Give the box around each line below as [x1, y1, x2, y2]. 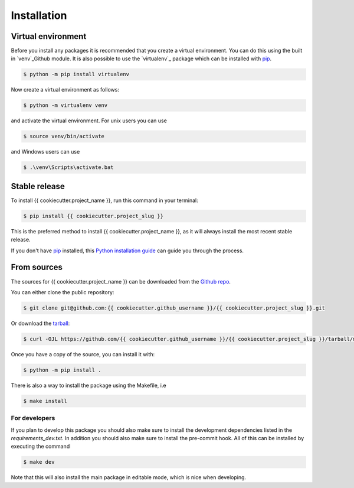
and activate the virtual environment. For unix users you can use [11, 117, 168, 124]
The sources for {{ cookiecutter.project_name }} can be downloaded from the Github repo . [11, 278, 231, 285]
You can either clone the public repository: [11, 288, 114, 295]
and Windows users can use [11, 148, 80, 155]
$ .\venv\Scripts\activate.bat [23, 164, 114, 171]
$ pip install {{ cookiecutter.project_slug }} [23, 213, 163, 219]
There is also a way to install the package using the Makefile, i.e [11, 382, 166, 389]
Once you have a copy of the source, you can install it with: [11, 350, 155, 357]
